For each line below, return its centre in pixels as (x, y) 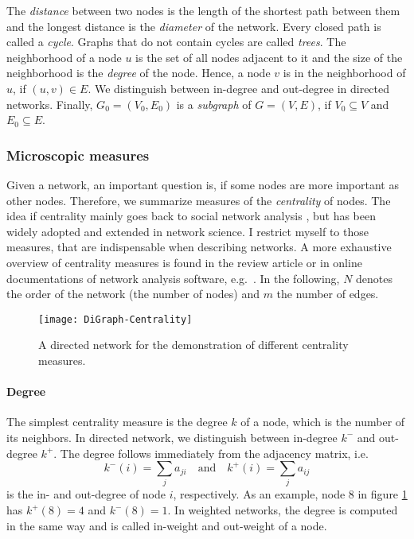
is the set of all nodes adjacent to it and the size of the (269, 57)
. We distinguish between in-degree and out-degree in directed (239, 88)
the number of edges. (328, 294)
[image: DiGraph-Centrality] (115, 319)
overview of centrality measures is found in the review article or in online (184, 262)
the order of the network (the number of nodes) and (133, 294)
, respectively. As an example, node (259, 494)
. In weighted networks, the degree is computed (283, 510)
